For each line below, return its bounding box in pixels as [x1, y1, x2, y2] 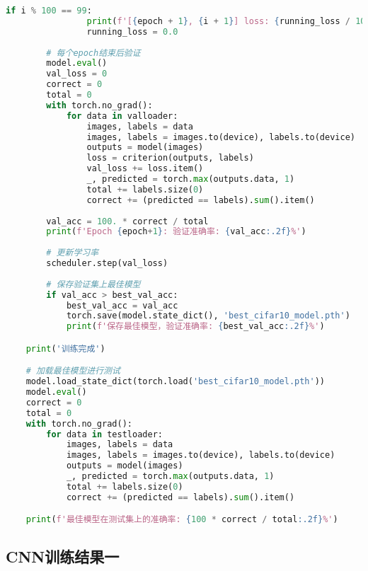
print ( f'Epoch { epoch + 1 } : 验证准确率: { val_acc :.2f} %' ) [46, 226, 306, 237]
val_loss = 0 [46, 69, 108, 79]
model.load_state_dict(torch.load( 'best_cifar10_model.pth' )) [25, 376, 326, 387]
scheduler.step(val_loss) [46, 258, 168, 268]
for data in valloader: [66, 110, 178, 121]
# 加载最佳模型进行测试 [25, 366, 120, 376]
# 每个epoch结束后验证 [46, 47, 141, 58]
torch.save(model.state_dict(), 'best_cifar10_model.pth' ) [66, 311, 350, 321]
